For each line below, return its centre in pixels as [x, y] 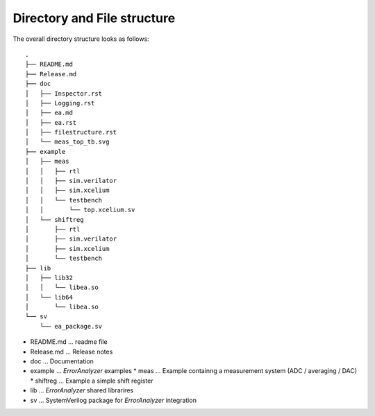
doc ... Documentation [62, 361]
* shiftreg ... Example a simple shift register [92, 381]
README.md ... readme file [69, 342]
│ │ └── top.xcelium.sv [80, 210]
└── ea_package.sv [71, 326]
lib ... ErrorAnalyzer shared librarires [82, 390]
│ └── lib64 [49, 297]
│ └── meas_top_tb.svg [67, 142]
